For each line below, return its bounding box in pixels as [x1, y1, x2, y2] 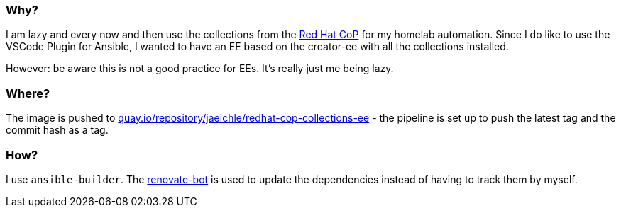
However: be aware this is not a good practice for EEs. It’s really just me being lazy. [6, 62, 394, 75]
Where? [6, 86, 50, 100]
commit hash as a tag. [6, 124, 109, 137]
